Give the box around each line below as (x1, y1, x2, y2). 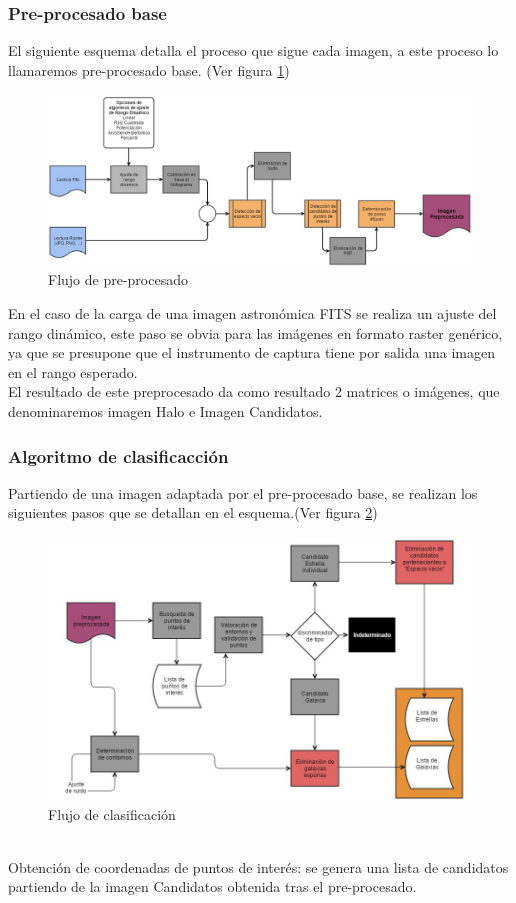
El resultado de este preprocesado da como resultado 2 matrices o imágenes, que (8, 381, 500, 402)
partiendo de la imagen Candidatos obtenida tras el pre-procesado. (8, 876, 417, 897)
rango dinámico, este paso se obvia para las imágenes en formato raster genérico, (8, 322, 503, 343)
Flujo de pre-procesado (48, 269, 188, 290)
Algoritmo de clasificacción (8, 443, 229, 468)
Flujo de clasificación (48, 803, 176, 824)
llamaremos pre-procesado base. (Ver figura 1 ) (8, 59, 290, 80)
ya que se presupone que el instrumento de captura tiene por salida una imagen (8, 342, 495, 363)
